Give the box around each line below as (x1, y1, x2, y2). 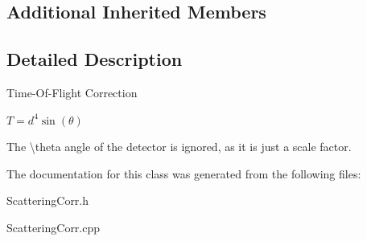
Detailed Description (6, 47, 183, 71)
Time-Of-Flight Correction (6, 84, 138, 100)
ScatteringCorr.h (6, 192, 89, 209)
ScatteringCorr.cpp (6, 219, 101, 235)
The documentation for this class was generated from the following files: (6, 165, 361, 182)
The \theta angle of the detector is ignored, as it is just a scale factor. (6, 138, 352, 155)
